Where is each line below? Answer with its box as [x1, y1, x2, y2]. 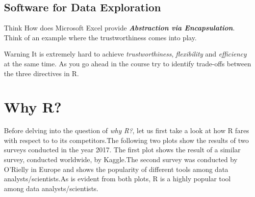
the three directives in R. [4, 68, 79, 78]
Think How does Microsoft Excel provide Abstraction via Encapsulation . [4, 23, 235, 33]
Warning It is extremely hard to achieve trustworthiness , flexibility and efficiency [4, 49, 247, 59]
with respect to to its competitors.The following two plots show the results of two [4, 135, 249, 145]
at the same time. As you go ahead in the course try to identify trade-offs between [4, 58, 251, 68]
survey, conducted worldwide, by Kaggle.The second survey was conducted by [4, 154, 238, 165]
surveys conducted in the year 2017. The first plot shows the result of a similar [4, 144, 241, 155]
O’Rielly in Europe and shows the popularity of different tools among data [4, 164, 229, 174]
